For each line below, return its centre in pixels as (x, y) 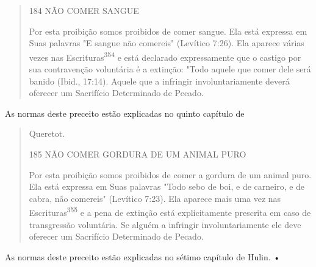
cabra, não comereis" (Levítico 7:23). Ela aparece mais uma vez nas (155, 198)
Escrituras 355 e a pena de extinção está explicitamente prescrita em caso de (170, 212)
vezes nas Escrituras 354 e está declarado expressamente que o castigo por (165, 56)
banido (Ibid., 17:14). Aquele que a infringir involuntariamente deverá (159, 81)
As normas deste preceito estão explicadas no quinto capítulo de (125, 113)
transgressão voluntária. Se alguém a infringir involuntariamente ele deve (165, 224)
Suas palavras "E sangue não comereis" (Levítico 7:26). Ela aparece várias (167, 43)
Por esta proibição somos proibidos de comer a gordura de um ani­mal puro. (170, 174)
